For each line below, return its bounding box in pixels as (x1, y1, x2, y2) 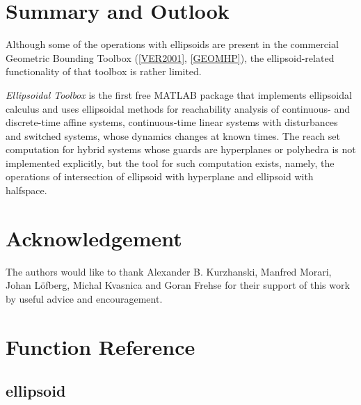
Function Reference (6, 332, 195, 360)
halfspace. (6, 183, 47, 198)
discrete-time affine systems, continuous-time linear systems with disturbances (6, 115, 338, 129)
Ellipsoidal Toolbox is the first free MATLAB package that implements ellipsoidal (6, 87, 352, 102)
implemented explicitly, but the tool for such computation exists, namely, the (6, 155, 335, 170)
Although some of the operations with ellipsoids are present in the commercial (6, 37, 339, 51)
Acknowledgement (6, 223, 182, 252)
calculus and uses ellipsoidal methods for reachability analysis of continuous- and (6, 101, 350, 116)
